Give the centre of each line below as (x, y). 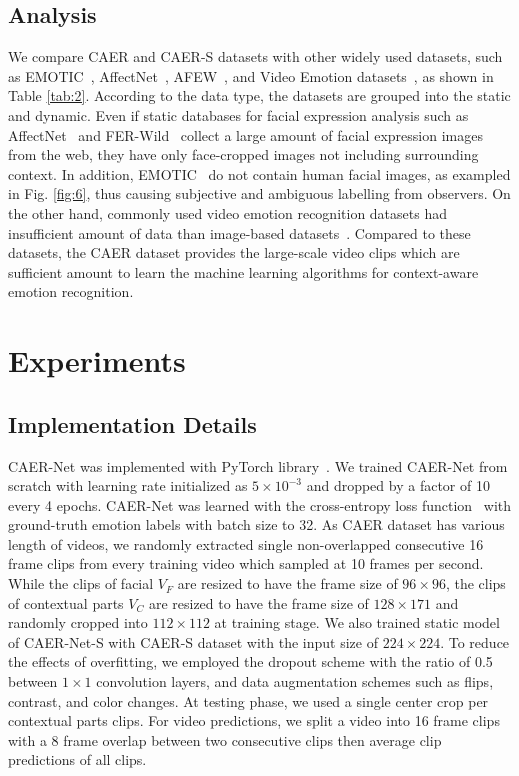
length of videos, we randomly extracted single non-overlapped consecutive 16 (246, 543)
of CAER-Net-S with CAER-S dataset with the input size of (193, 641)
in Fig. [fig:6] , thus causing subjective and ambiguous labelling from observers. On (259, 193)
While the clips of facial (81, 583)
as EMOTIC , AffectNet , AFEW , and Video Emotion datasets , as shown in (251, 75)
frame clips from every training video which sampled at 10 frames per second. (246, 563)
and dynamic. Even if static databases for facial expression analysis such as (238, 114)
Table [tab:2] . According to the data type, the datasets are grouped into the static (259, 95)
